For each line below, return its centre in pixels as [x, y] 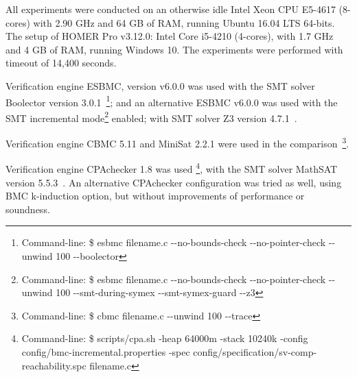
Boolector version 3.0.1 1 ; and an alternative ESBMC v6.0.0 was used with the [172, 101]
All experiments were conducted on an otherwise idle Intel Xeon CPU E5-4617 [171, 9]
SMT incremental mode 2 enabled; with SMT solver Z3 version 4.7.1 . [151, 117]
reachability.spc [54, 365]
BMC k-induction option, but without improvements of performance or [155, 196]
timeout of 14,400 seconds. [61, 63]
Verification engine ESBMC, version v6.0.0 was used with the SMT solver [160, 85]
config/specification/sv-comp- [255, 351]
